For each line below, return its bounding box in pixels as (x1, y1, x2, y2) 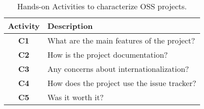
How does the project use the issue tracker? (47, 77, 196, 88)
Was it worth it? (47, 91, 104, 103)
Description (47, 20, 93, 31)
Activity (8, 20, 40, 31)
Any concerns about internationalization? (47, 63, 189, 74)
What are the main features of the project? (47, 35, 195, 46)
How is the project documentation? (47, 49, 168, 60)
